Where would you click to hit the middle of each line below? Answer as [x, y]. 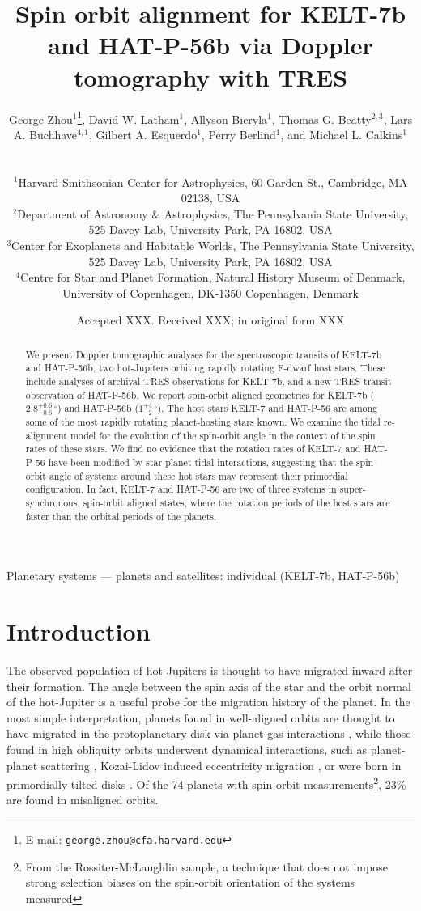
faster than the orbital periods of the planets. [121, 516]
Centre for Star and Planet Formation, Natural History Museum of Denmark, [213, 277]
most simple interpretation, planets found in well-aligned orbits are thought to [201, 717]
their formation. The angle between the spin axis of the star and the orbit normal [209, 686]
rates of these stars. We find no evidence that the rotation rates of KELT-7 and [193, 449]
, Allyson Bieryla [226, 119]
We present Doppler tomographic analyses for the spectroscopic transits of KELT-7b [204, 354]
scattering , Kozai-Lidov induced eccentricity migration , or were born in [221, 765]
